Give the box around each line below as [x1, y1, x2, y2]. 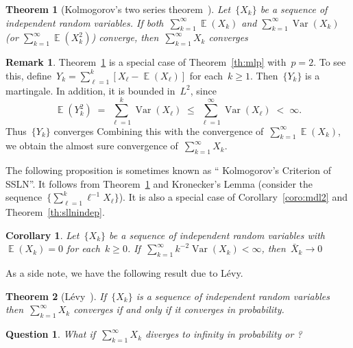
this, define [5, 68, 51, 82]
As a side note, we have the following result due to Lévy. [5, 266, 243, 280]
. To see [313, 55, 346, 69]
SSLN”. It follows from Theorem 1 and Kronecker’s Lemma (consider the [5, 176, 313, 190]
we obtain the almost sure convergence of [5, 138, 178, 153]
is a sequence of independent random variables [136, 288, 330, 303]
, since [190, 83, 217, 97]
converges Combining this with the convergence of [53, 123, 264, 138]
